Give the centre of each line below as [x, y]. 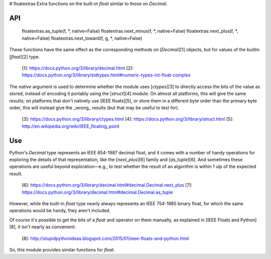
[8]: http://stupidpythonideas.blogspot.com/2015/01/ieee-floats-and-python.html [105, 238]
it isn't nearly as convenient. [47, 227]
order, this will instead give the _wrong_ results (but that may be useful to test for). [94, 108]
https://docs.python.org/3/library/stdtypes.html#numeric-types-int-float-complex [106, 75]
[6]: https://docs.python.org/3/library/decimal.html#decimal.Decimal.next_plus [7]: [107, 185]
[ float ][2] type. [25, 57]
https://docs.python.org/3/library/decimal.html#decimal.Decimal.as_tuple [97, 192]
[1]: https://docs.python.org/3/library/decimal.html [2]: [78, 68]
